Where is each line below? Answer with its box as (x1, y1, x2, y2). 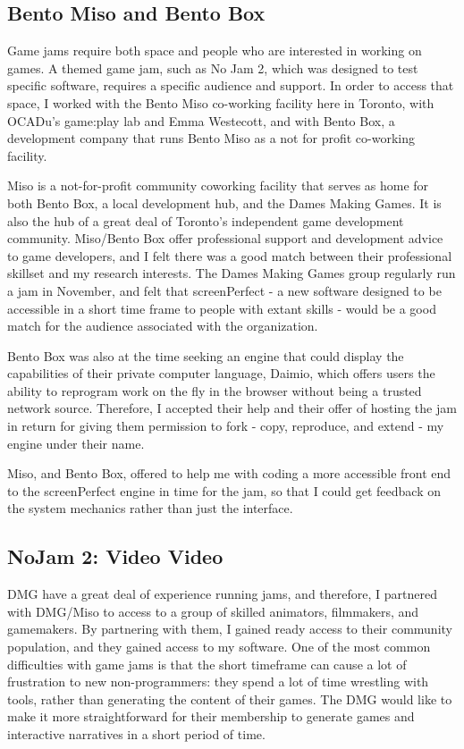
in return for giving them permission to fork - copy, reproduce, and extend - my (7, 417, 444, 435)
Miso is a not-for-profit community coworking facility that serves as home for (7, 176, 429, 195)
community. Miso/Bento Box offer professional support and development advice (7, 229, 443, 248)
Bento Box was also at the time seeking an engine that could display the (7, 346, 404, 365)
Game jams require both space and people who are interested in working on (7, 41, 422, 60)
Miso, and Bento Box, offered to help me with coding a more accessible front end (7, 464, 451, 483)
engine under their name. (7, 433, 145, 452)
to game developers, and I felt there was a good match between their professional (7, 246, 452, 265)
